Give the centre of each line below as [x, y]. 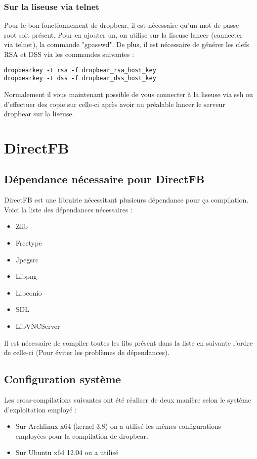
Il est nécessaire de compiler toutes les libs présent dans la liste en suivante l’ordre [128, 342]
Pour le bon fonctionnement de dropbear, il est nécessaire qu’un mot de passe [122, 25]
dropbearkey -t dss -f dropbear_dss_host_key [80, 78]
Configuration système [63, 379]
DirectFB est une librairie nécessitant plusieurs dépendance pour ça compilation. [126, 200]
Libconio [29, 292]
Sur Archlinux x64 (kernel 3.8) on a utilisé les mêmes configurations [118, 426]
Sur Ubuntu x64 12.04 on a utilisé [67, 452]
